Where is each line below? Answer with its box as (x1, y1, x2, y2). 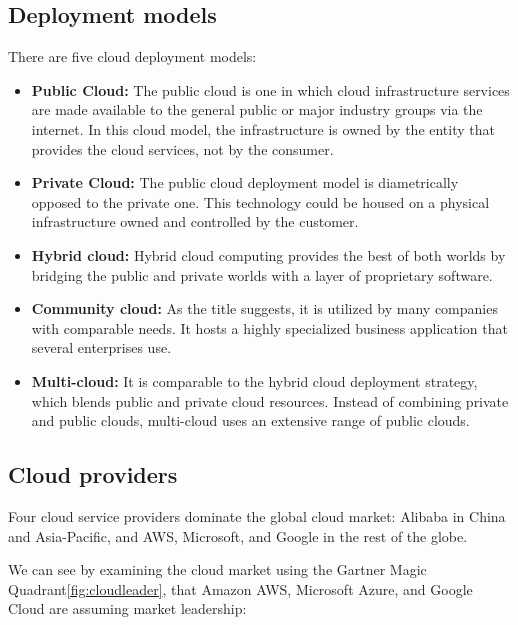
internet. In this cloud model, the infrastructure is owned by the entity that (31, 118, 495, 139)
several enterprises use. (31, 337, 172, 358)
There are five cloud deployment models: (8, 46, 257, 67)
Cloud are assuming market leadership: (8, 598, 247, 619)
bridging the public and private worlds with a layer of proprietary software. (31, 264, 493, 285)
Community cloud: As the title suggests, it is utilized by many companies (31, 298, 498, 319)
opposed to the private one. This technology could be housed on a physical (31, 191, 490, 212)
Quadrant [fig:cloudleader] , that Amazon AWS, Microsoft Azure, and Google (8, 578, 473, 599)
